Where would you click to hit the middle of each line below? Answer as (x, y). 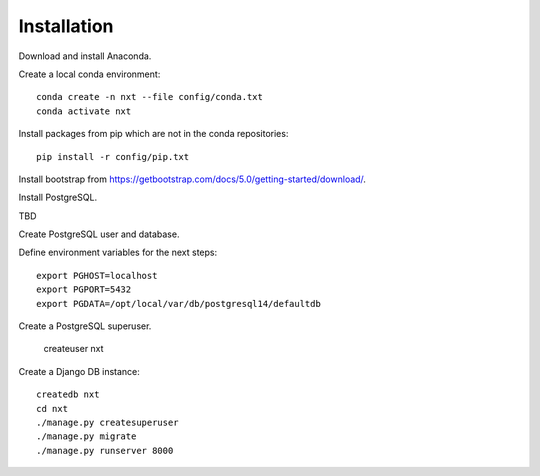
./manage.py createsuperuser (107, 422)
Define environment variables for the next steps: (118, 252)
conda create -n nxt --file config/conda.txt (150, 97)
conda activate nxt (84, 111)
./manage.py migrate (86, 436)
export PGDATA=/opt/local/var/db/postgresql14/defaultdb (179, 303)
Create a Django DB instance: (79, 371)
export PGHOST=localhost (97, 275)
